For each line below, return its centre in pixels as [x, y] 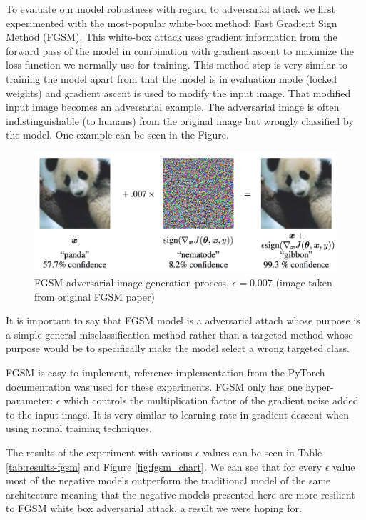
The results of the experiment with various [99, 452]
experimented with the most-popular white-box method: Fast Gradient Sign [172, 22]
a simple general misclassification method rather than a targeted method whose [179, 334]
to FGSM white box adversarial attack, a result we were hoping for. [154, 508]
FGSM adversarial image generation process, [132, 282]
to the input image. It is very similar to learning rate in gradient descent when [178, 414]
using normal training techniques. [79, 428]
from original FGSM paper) [95, 296]
